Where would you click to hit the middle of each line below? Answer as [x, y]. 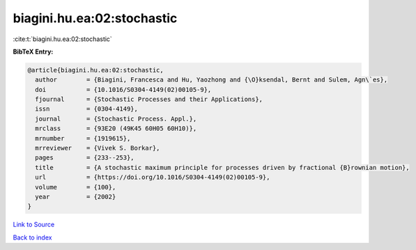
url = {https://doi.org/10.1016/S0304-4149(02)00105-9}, [153, 177]
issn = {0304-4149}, [87, 109]
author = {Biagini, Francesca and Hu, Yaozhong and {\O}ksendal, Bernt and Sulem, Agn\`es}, [211, 80]
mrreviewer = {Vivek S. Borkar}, [98, 148]
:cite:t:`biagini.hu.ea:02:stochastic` [63, 39]
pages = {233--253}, [85, 158]
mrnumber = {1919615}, [83, 138]
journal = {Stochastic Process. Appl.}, [116, 119]
